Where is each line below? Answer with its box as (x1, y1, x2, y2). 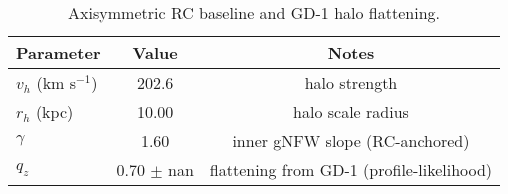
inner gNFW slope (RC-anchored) (232, 129, 470, 152)
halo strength (304, 71, 398, 94)
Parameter (16, 41, 101, 64)
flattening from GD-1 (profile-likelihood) (209, 158, 493, 181)
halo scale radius (293, 100, 409, 123)
